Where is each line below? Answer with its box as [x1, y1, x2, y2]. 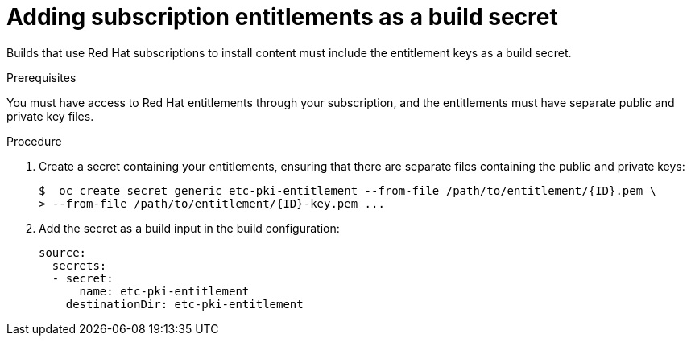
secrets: [52, 258, 107, 272]
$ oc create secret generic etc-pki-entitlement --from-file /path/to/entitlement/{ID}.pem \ [39, 183, 657, 197]
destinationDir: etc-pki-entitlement [65, 297, 304, 311]
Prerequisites [6, 70, 77, 84]
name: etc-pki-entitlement [79, 284, 250, 298]
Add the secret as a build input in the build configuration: [39, 220, 340, 235]
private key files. [6, 109, 94, 123]
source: [39, 245, 87, 259]
